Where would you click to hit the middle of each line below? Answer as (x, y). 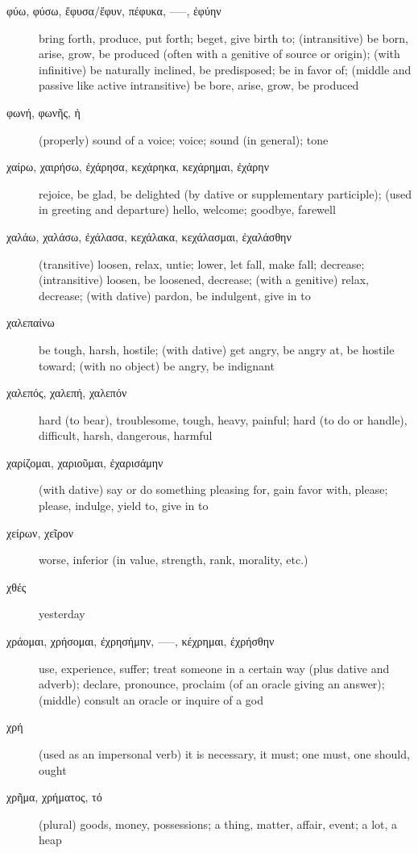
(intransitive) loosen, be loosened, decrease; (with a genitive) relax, (204, 280)
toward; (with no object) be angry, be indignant (157, 365)
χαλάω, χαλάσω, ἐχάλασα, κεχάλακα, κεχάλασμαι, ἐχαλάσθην (149, 236)
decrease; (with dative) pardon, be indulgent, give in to (175, 295)
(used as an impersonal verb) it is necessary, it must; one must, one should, (224, 754)
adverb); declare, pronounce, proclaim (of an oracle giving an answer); (212, 684)
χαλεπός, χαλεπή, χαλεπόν (67, 393)
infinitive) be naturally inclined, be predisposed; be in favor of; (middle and (225, 69)
